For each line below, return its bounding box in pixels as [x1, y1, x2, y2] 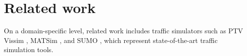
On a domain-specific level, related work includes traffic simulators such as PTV [4, 26, 243, 36]
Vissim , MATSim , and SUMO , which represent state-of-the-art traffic [4, 35, 218, 45]
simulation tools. [4, 44, 54, 55]
